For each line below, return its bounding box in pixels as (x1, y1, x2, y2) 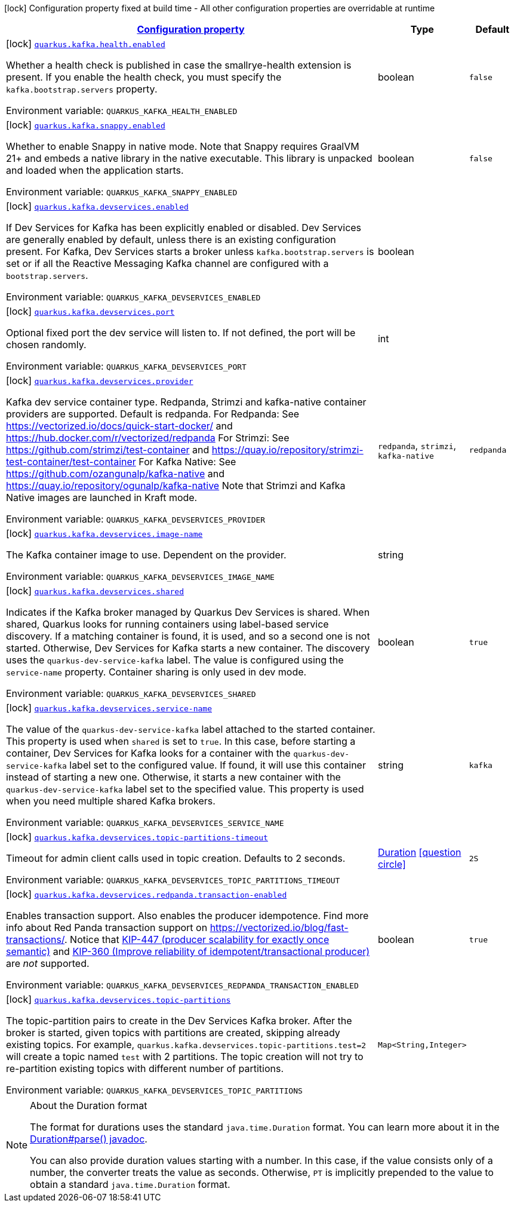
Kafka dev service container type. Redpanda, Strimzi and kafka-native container (6, 396, 367, 408)
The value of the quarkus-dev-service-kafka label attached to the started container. (6, 723, 376, 735)
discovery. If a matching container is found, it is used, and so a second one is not (6, 630, 370, 642)
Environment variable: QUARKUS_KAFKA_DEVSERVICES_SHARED (6, 687, 256, 699)
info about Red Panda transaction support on (6, 922, 208, 933)
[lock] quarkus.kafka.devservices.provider (6, 374, 193, 386)
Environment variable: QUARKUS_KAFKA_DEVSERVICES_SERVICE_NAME (6, 816, 284, 828)
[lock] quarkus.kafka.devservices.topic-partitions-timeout (6, 831, 268, 843)
